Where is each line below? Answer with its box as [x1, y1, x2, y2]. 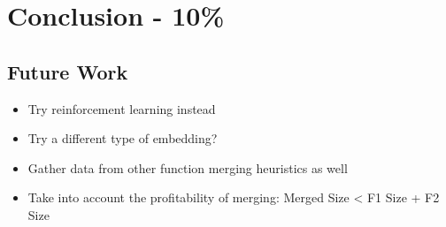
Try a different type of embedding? [27, 129, 218, 148]
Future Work [7, 57, 128, 85]
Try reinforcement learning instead [27, 99, 216, 117]
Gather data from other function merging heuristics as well [27, 158, 348, 177]
